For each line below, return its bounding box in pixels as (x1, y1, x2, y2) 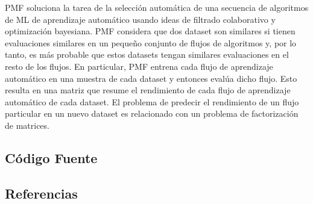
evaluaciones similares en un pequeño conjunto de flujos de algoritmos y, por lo (5, 36, 297, 49)
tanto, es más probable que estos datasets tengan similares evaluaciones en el (5, 48, 289, 61)
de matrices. (5, 119, 49, 131)
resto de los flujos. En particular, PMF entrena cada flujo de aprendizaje (5, 60, 273, 72)
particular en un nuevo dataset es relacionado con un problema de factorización (5, 107, 299, 120)
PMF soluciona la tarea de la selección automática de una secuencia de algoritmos (5, 1, 309, 13)
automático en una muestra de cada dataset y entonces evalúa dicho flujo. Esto (5, 72, 297, 84)
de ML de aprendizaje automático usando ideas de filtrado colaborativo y (5, 13, 276, 25)
